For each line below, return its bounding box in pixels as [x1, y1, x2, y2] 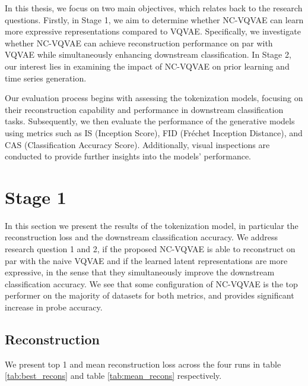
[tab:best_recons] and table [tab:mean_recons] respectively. [5, 369, 222, 382]
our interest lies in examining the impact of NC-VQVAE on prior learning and [5, 59, 290, 72]
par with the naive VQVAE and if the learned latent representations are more [5, 254, 288, 266]
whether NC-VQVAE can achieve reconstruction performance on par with [5, 36, 273, 49]
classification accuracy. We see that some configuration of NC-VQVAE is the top [5, 277, 298, 290]
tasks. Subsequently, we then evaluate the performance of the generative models [5, 115, 295, 127]
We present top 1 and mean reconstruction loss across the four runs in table [5, 357, 281, 370]
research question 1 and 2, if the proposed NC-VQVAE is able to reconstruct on [5, 243, 296, 255]
